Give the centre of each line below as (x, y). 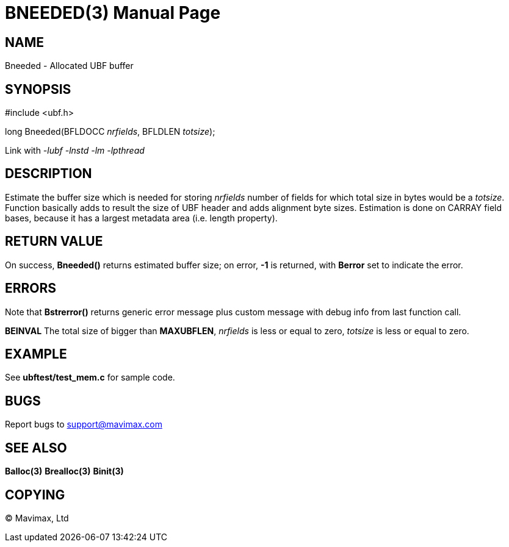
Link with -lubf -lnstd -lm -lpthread (75, 151)
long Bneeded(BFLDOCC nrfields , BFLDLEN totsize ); (110, 132)
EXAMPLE (36, 354)
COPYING (35, 495)
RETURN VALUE (54, 241)
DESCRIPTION (49, 174)
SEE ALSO (36, 448)
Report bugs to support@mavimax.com (84, 424)
